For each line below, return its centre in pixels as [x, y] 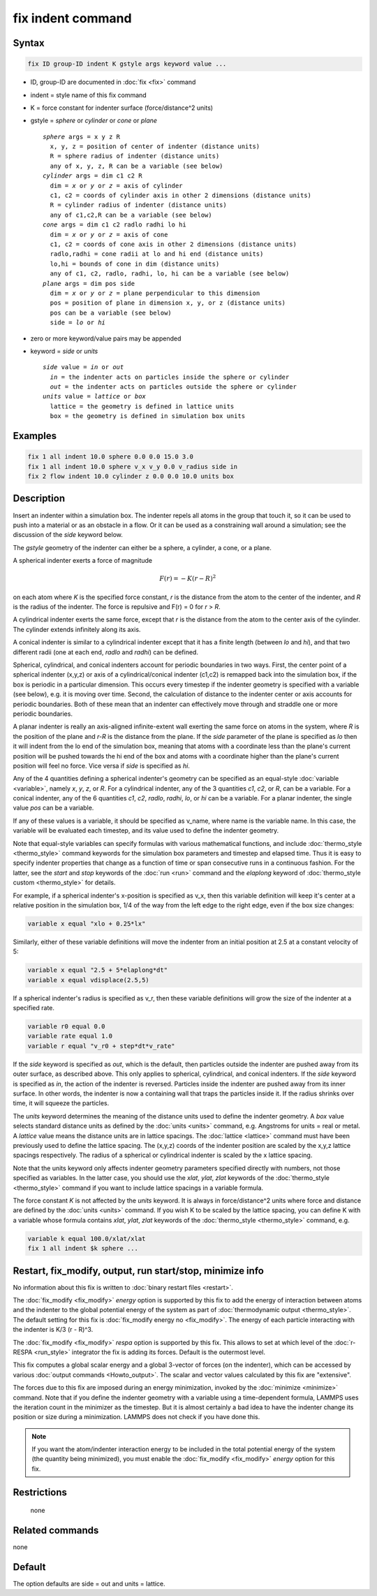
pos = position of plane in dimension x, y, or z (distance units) [168, 303]
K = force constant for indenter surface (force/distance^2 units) [121, 108]
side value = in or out [83, 367]
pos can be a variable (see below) [111, 312]
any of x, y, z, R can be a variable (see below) [136, 166]
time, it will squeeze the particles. [61, 1103]
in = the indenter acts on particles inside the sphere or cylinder [170, 377]
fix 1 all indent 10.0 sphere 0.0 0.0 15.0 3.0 [110, 457]
